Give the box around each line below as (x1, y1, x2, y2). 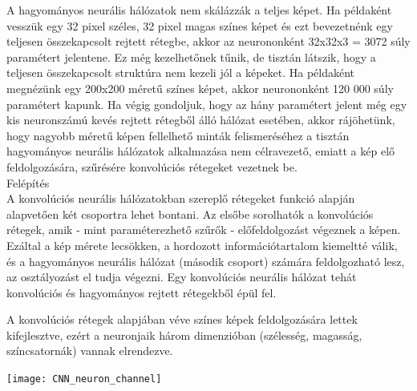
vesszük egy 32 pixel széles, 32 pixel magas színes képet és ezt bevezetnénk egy (6, 17, 393, 34)
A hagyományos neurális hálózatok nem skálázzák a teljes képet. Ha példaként (6, 2, 392, 18)
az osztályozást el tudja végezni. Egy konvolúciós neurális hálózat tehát (6, 268, 357, 285)
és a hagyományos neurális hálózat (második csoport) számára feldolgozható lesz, (6, 252, 405, 269)
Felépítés (6, 174, 50, 191)
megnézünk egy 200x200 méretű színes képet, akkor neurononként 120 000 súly (6, 79, 394, 96)
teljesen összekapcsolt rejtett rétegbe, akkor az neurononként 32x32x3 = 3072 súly (6, 33, 411, 50)
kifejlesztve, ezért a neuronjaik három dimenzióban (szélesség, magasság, (6, 326, 362, 343)
